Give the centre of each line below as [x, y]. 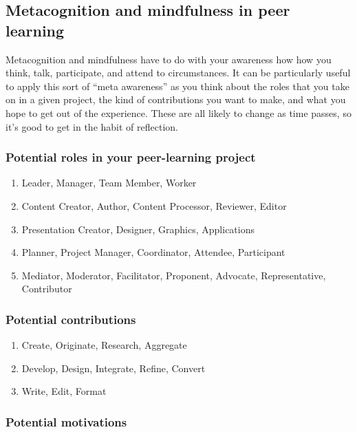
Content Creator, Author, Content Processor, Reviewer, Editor [154, 205]
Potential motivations [66, 421]
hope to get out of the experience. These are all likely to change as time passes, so [178, 112]
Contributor [47, 289]
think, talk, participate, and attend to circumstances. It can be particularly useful [178, 73]
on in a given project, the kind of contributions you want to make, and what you [176, 99]
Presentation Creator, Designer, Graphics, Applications [138, 229]
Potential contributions [71, 319]
